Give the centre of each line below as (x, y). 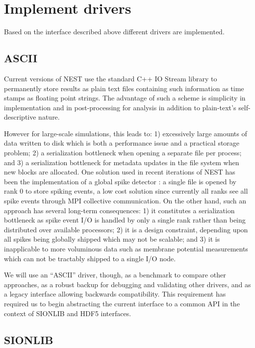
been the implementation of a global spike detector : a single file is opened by (120, 181)
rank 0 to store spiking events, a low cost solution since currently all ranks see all (126, 191)
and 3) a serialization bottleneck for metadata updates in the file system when (122, 162)
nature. (49, 117)
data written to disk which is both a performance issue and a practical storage (122, 143)
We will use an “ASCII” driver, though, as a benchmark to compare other (115, 275)
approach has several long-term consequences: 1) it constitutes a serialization (119, 210)
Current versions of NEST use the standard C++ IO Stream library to (111, 78)
